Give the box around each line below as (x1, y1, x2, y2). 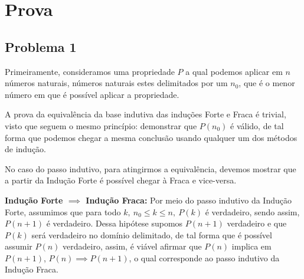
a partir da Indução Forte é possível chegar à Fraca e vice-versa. (5, 174, 237, 186)
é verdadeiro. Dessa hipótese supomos (46, 217, 183, 229)
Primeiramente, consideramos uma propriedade (5, 65, 175, 77)
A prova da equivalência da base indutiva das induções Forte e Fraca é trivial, (5, 108, 286, 120)
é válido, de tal (230, 119, 284, 132)
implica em (231, 240, 272, 252)
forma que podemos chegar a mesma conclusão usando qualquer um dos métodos (5, 131, 298, 143)
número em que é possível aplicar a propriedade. (5, 88, 179, 100)
